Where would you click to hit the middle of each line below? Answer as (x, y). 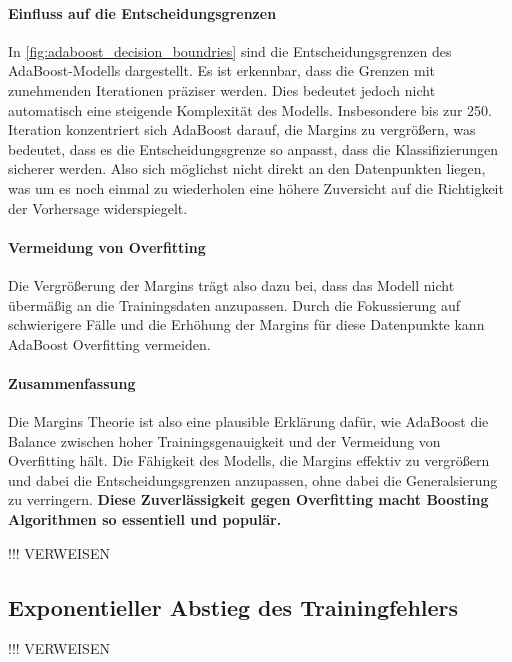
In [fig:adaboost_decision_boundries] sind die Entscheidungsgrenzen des (230, 50)
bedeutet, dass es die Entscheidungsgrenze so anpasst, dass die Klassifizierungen (253, 148)
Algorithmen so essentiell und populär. (145, 519)
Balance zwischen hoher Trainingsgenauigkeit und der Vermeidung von (224, 440)
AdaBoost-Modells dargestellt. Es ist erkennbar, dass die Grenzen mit (221, 70)
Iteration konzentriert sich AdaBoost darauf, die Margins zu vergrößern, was (242, 129)
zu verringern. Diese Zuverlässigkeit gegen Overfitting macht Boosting (248, 499)
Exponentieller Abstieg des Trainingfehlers (233, 606)
